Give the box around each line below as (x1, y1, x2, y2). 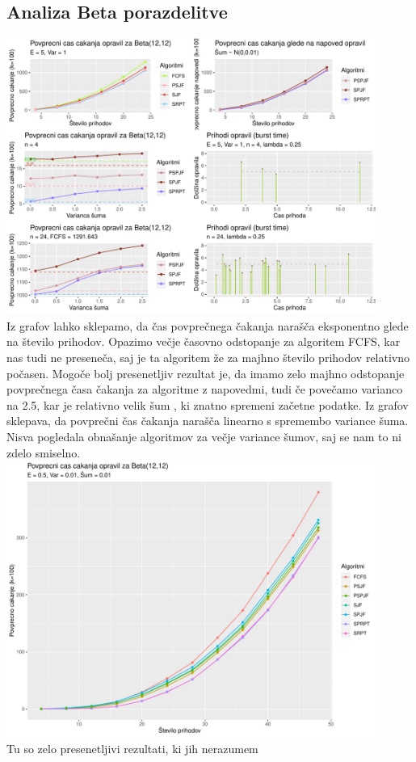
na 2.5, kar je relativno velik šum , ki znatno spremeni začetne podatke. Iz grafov (6, 396, 409, 413)
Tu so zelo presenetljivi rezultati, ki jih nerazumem (6, 739, 258, 756)
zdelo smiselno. (6, 444, 81, 461)
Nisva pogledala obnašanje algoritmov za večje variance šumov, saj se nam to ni (6, 428, 401, 445)
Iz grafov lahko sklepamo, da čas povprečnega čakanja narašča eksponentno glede (6, 317, 409, 334)
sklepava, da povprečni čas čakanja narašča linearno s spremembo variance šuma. (6, 412, 409, 429)
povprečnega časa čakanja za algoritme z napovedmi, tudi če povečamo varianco (6, 381, 403, 398)
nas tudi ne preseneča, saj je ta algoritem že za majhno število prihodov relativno (6, 349, 410, 366)
